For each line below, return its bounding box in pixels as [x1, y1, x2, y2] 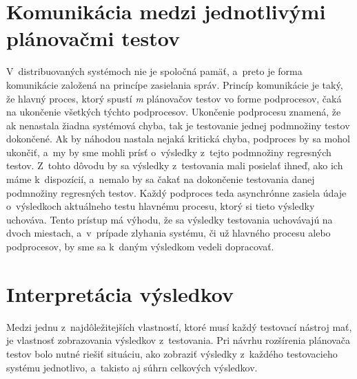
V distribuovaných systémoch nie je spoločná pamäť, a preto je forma [6, 64, 303, 78]
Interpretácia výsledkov [6, 279, 234, 307]
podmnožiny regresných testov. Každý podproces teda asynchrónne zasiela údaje [6, 185, 347, 199]
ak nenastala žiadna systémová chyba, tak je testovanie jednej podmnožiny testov [6, 118, 350, 132]
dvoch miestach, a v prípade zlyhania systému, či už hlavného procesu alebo [6, 226, 331, 240]
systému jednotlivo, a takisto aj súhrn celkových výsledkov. [6, 360, 258, 374]
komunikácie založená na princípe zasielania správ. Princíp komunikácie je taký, [6, 77, 343, 91]
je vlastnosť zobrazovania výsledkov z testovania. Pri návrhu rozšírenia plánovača [6, 333, 350, 347]
